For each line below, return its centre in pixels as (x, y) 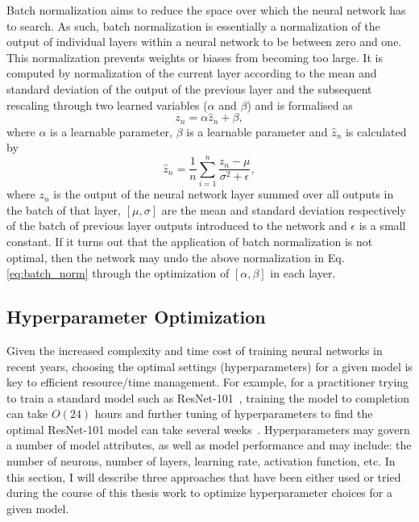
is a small (382, 226)
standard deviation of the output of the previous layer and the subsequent (189, 88)
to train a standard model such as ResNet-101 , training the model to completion (208, 397)
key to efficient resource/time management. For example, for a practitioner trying (208, 382)
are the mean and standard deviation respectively (284, 209)
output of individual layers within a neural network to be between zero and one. (204, 42)
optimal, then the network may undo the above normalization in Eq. (176, 257)
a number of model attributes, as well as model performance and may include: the (209, 445)
